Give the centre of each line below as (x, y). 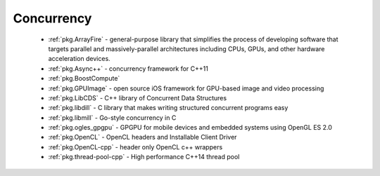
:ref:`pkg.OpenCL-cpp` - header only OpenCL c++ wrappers (135, 147)
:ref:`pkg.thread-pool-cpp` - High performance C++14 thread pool (144, 157)
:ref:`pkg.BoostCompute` (84, 79)
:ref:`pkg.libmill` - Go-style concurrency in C (112, 117)
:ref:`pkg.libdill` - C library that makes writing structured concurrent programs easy (168, 108)
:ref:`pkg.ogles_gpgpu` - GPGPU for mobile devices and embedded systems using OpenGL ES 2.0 (190, 128)
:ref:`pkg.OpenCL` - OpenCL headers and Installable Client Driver (142, 137)
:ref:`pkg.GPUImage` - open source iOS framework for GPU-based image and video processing (186, 88)
